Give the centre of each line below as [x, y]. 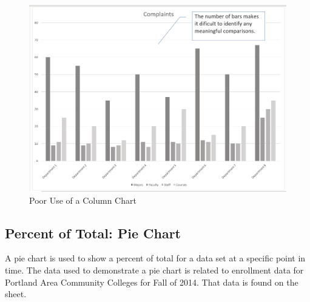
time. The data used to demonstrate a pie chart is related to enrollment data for [154, 270]
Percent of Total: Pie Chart [93, 233]
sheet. [16, 294]
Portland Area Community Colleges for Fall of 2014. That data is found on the [152, 282]
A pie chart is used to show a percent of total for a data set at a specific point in [155, 258]
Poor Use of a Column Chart [83, 200]
